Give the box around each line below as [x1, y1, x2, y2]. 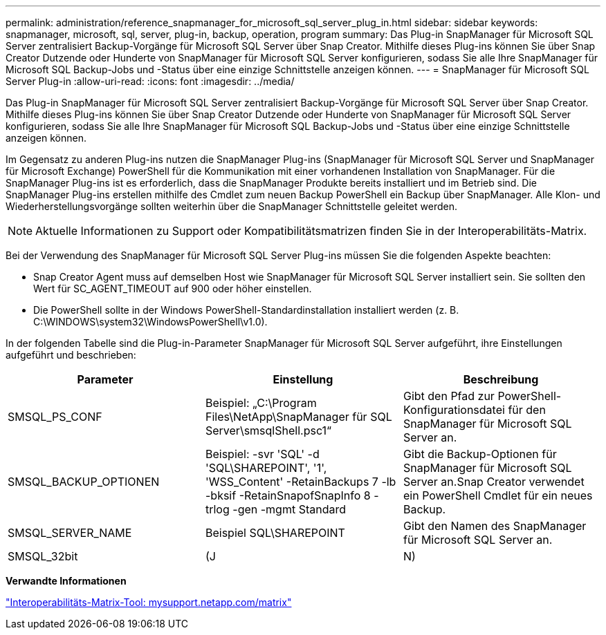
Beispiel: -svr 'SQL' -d [205, 447, 320, 461]
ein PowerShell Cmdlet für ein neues [403, 489, 593, 502]
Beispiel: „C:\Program [205, 396, 317, 410]
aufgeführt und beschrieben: [6, 349, 136, 361]
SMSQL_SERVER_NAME [8, 526, 132, 540]
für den [508, 403, 546, 417]
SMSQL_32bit [8, 549, 78, 563]
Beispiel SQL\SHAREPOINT [205, 526, 345, 540]
